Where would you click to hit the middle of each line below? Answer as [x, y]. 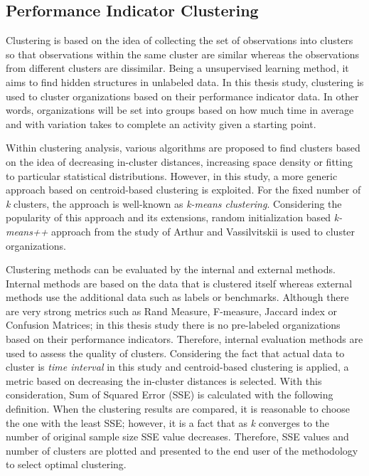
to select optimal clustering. [66, 464]
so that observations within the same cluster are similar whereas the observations [183, 54]
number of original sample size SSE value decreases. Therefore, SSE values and [177, 437]
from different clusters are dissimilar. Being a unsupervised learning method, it [177, 68]
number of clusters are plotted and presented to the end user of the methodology [182, 450]
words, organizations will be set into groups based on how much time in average [180, 110]
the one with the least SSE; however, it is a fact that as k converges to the [167, 422]
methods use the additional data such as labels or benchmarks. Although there [177, 297]
